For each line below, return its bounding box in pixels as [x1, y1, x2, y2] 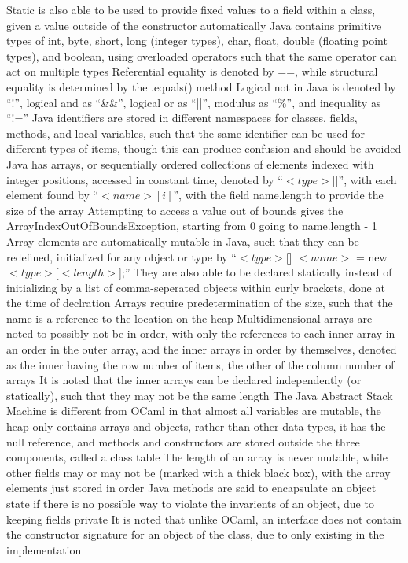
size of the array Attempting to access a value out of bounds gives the [6, 202, 344, 218]
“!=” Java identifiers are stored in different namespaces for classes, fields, [6, 109, 358, 126]
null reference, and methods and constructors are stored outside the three [6, 433, 360, 450]
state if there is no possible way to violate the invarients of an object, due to [6, 495, 374, 511]
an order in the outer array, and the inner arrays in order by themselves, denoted [6, 341, 397, 357]
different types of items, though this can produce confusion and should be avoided [6, 140, 402, 157]
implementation [6, 541, 82, 557]
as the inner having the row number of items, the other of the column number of [6, 356, 395, 372]
